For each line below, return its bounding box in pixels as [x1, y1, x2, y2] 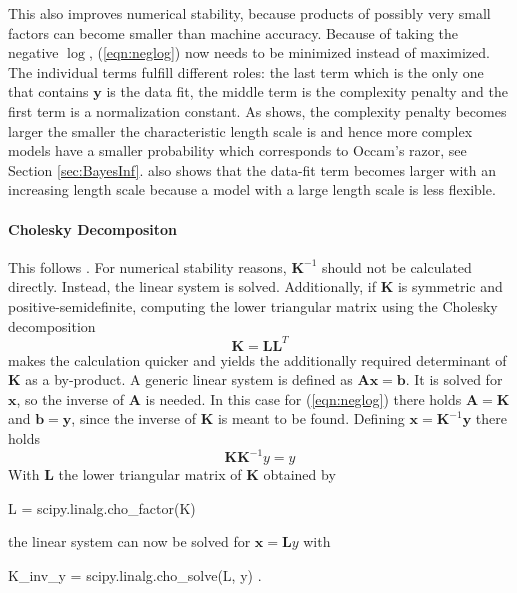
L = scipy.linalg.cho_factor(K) [8, 497, 196, 518]
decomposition [8, 315, 96, 336]
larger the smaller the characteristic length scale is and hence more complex [8, 120, 473, 141]
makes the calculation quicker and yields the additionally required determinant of [8, 349, 507, 370]
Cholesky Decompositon [8, 218, 178, 239]
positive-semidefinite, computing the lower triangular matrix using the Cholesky [8, 295, 498, 316]
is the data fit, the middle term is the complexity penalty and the [106, 81, 508, 102]
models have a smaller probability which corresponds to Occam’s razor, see [8, 140, 467, 161]
